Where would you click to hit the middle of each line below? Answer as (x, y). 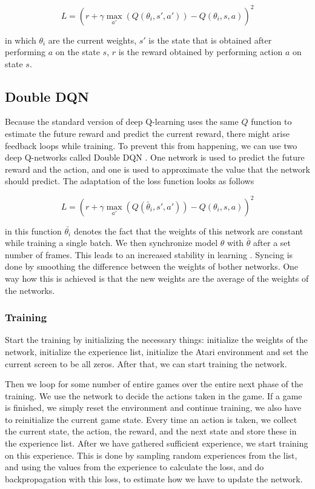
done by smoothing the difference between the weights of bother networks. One (152, 266)
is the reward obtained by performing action (201, 52)
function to (271, 121)
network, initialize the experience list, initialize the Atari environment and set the (157, 351)
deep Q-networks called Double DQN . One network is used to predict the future (155, 157)
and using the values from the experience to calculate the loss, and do (134, 467)
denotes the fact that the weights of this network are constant (188, 231)
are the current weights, (92, 40)
